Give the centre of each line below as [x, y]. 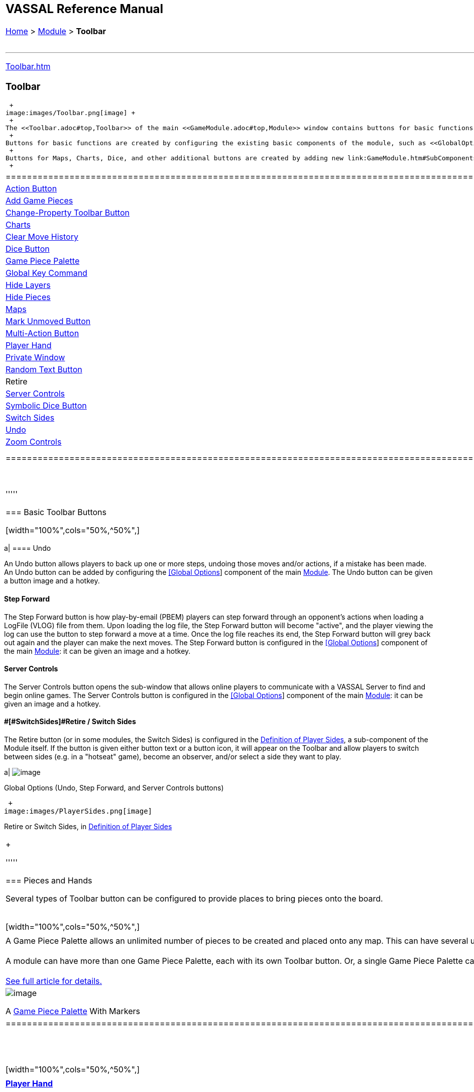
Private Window [35, 358]
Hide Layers [28, 285]
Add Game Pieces [39, 201]
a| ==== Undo [28, 548]
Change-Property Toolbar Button [68, 213]
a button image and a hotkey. [52, 581]
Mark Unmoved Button [48, 321]
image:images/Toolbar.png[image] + [71, 113]
